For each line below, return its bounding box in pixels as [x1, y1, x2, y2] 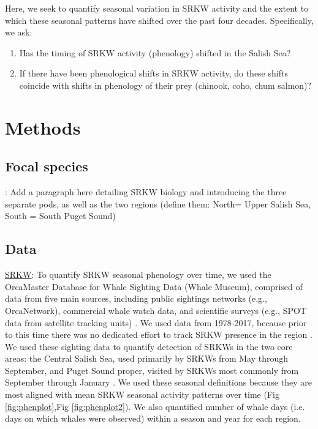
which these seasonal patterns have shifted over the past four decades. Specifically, [5, 13, 314, 26]
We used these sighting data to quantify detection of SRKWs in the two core [5, 340, 293, 353]
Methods [5, 114, 81, 140]
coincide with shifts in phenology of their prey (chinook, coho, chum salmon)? [19, 78, 312, 91]
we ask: [5, 26, 32, 39]
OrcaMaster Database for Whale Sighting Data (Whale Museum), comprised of [5, 280, 303, 293]
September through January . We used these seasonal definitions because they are [5, 376, 312, 389]
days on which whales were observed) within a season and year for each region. [5, 412, 301, 425]
